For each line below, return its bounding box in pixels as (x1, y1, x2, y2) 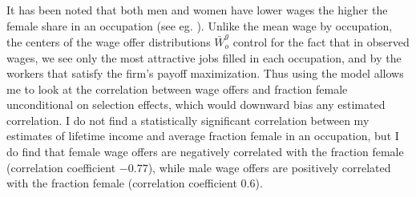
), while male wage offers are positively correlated (147, 159, 391, 175)
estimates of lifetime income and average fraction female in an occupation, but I (6, 127, 399, 144)
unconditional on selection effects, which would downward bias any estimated (6, 96, 386, 113)
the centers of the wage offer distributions (6, 33, 211, 50)
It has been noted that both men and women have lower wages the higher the (6, 2, 388, 18)
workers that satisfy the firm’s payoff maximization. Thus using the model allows (6, 65, 404, 82)
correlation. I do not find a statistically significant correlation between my (6, 111, 370, 128)
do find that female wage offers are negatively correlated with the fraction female (6, 143, 404, 160)
